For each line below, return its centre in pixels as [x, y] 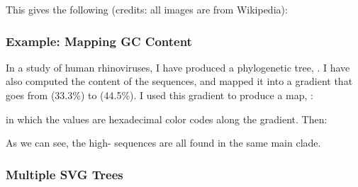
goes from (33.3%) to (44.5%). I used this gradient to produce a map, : [160, 95]
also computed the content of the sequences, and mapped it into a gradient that [179, 81]
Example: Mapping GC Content [99, 41]
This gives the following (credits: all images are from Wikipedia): [147, 9]
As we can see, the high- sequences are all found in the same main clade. [163, 143]
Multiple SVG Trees [65, 174]
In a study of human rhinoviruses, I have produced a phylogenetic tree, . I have [178, 67]
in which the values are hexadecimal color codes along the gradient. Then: [167, 119]
